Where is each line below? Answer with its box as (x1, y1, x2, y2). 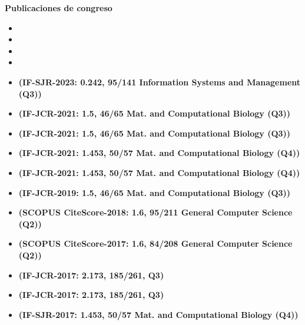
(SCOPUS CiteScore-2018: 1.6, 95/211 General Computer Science (18, 206, 293, 218)
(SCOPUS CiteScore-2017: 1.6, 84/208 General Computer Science (18, 237, 293, 250)
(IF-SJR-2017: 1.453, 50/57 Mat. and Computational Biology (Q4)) (18, 308, 299, 320)
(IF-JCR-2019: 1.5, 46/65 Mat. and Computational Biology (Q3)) (18, 186, 291, 198)
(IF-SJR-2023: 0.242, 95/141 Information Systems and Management (18, 75, 301, 88)
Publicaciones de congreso (5, 2, 112, 14)
